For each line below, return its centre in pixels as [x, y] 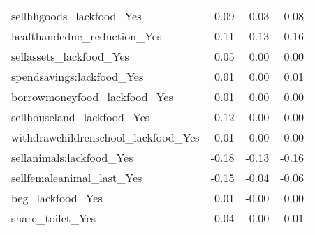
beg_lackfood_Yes [57, 198]
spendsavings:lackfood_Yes [78, 76]
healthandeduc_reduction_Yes [87, 36]
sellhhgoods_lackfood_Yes [76, 16]
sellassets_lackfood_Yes [70, 56]
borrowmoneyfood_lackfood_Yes [92, 97]
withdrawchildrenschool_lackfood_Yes [105, 137]
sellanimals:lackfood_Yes [72, 157]
